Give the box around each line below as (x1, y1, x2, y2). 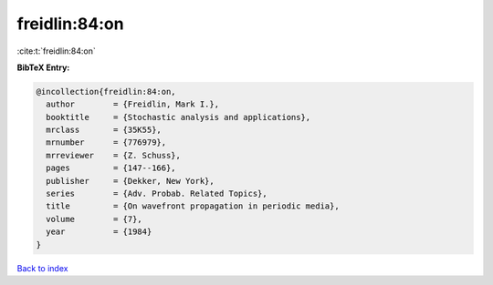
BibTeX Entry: (16, 62, 70, 73)
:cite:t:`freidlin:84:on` (16, 46, 96, 56)
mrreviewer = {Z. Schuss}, (46, 150, 182, 160)
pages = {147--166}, (46, 163, 177, 173)
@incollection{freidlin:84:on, (36, 87, 177, 97)
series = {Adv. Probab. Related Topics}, (46, 188, 268, 199)
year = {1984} (46, 227, 152, 237)
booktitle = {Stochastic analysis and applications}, (46, 112, 311, 122)
